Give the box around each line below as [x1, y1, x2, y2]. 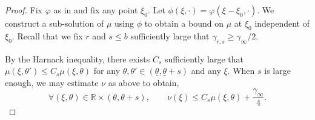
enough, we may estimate [5, 76, 99, 88]
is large [264, 64, 291, 77]
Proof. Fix [5, 4, 42, 16]
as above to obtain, [108, 76, 179, 88]
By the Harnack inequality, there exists [5, 52, 150, 65]
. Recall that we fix [12, 29, 83, 42]
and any [191, 64, 221, 77]
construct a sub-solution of [5, 17, 104, 29]
